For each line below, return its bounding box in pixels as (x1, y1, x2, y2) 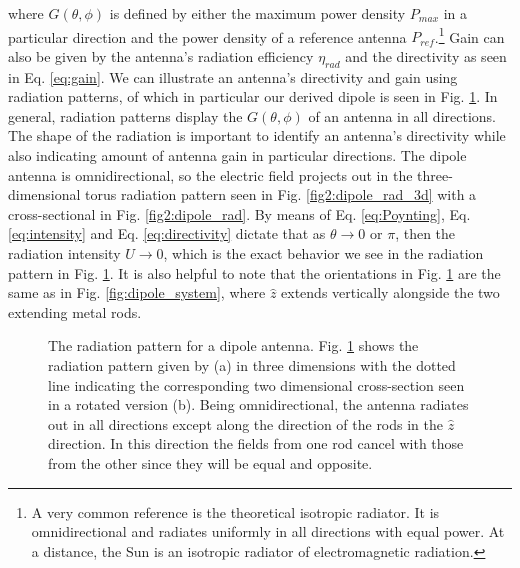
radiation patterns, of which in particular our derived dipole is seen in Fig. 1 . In (8, 86, 498, 107)
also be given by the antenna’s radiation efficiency (8, 45, 314, 66)
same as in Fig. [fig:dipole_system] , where (8, 282, 266, 303)
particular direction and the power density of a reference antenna (8, 26, 407, 47)
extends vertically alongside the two (281, 282, 500, 303)
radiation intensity (8, 242, 121, 263)
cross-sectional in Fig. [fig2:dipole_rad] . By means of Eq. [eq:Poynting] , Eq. (8, 203, 471, 224)
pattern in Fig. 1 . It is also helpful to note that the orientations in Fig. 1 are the (8, 262, 501, 283)
